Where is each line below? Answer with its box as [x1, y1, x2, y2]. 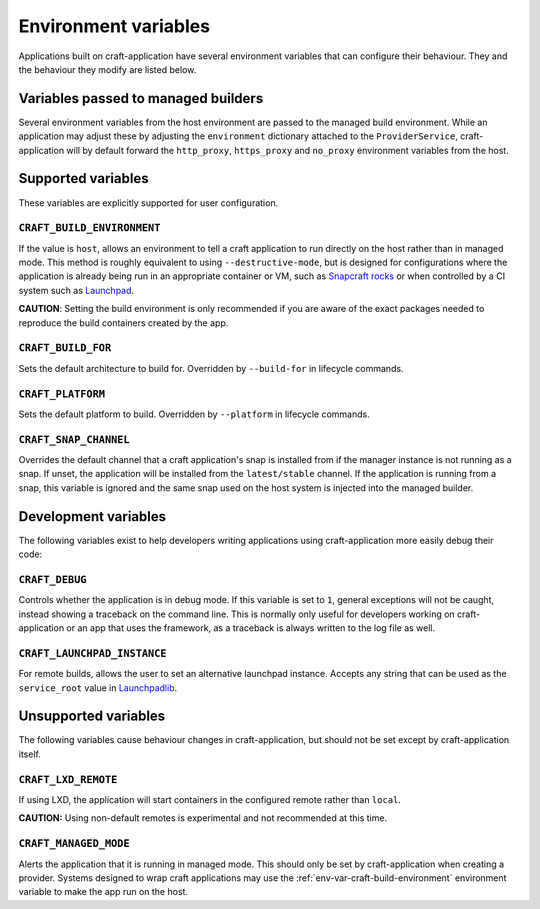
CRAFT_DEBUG [18, 573, 87, 586]
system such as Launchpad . [18, 284, 135, 296]
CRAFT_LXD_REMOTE [18, 773, 118, 786]
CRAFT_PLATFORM [18, 387, 105, 400]
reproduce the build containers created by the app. [18, 316, 229, 329]
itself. [18, 748, 42, 760]
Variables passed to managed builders [18, 90, 264, 107]
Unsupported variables [18, 708, 166, 725]
